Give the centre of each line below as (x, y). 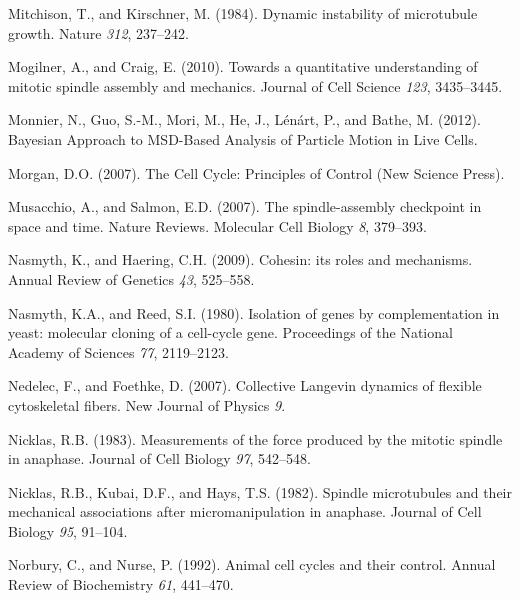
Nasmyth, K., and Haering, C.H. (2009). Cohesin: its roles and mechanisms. (240, 259)
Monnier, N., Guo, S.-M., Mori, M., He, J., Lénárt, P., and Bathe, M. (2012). (244, 119)
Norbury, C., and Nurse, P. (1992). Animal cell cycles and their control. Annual (252, 564)
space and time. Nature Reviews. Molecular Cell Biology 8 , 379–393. (217, 225)
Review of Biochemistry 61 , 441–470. (121, 584)
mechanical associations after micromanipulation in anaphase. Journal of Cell (245, 511)
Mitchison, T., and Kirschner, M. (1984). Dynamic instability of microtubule (243, 13)
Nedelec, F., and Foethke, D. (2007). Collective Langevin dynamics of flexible (245, 385)
